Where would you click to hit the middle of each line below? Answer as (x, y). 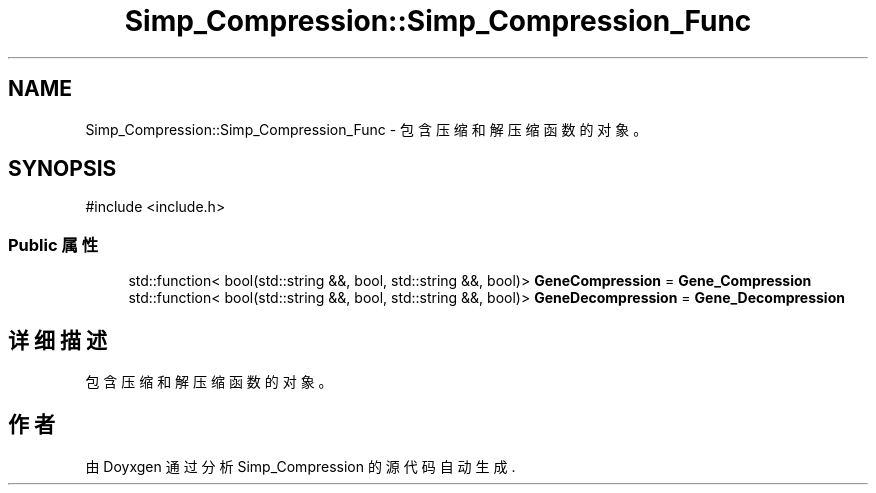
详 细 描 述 (57, 340)
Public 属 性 (53, 244)
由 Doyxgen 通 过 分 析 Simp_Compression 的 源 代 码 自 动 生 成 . (300, 466)
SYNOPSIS (62, 169)
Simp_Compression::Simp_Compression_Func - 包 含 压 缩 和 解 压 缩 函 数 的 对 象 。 (366, 129)
